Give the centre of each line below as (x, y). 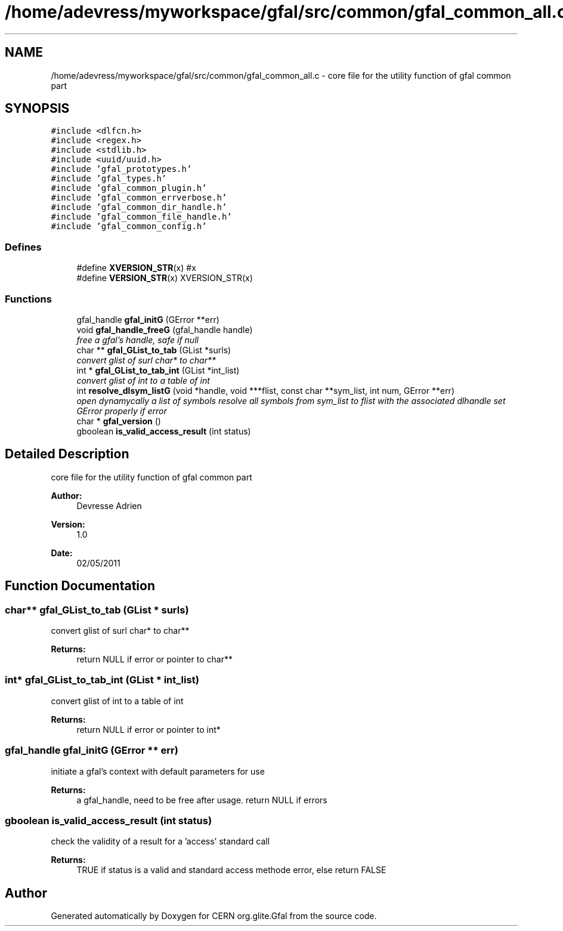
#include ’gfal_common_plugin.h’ (129, 188)
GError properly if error (122, 411)
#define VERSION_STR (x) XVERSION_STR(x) (165, 278)
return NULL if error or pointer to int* (149, 729)
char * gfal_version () (119, 421)
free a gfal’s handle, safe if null (137, 340)
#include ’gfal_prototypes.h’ (121, 169)
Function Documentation (80, 586)
